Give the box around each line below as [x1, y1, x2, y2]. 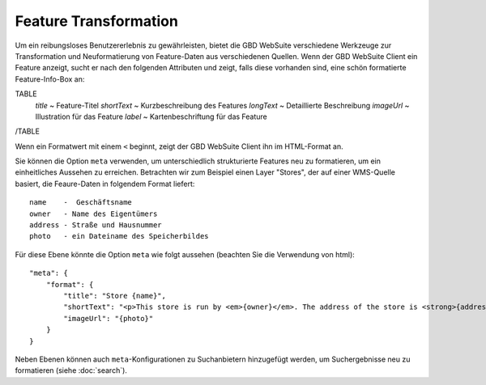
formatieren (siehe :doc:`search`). [15, 366, 127, 375]
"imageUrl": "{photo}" [63, 314, 154, 323]
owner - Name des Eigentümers [29, 209, 158, 218]
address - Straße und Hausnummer [29, 221, 162, 230]
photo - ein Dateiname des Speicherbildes [29, 231, 210, 241]
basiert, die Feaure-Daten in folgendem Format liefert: [15, 179, 195, 188]
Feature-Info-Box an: [15, 74, 85, 84]
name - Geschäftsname [29, 198, 133, 207]
